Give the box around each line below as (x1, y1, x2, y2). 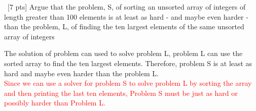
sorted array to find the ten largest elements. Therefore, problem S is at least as (4, 58, 252, 68)
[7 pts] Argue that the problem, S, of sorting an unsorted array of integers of (7, 2, 246, 12)
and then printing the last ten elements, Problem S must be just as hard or (4, 87, 238, 98)
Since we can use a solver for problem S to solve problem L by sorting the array (4, 78, 252, 88)
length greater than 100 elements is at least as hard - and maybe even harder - (4, 11, 248, 22)
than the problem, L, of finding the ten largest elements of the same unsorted (4, 21, 244, 32)
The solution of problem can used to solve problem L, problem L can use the (4, 48, 243, 59)
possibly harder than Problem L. (4, 97, 105, 108)
